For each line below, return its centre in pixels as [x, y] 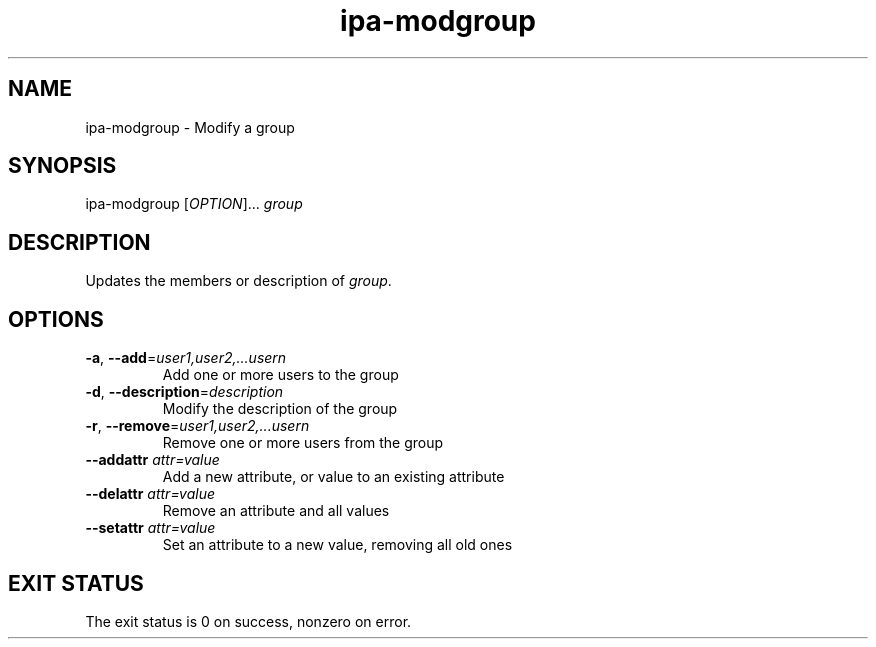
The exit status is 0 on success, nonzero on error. [248, 621]
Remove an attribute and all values [276, 511]
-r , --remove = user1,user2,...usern [197, 426]
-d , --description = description [184, 392]
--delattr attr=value [150, 494]
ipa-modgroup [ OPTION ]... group [194, 204]
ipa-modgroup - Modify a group [190, 127]
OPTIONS [56, 319]
